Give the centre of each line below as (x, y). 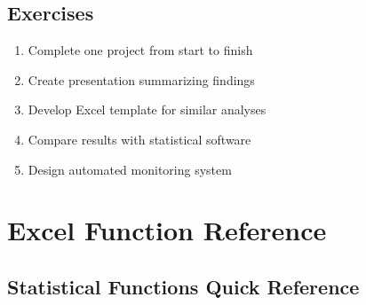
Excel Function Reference (167, 230)
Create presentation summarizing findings (141, 79)
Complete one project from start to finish (140, 50)
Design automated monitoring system (130, 169)
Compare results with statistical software (139, 139)
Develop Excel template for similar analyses (147, 109)
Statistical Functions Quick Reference (183, 286)
